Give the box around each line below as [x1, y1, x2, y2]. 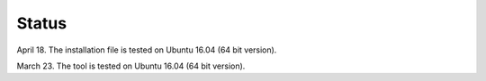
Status [16, 13, 67, 33]
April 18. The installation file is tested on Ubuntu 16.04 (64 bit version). [16, 45, 277, 55]
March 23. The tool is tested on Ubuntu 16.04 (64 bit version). [16, 61, 246, 71]
